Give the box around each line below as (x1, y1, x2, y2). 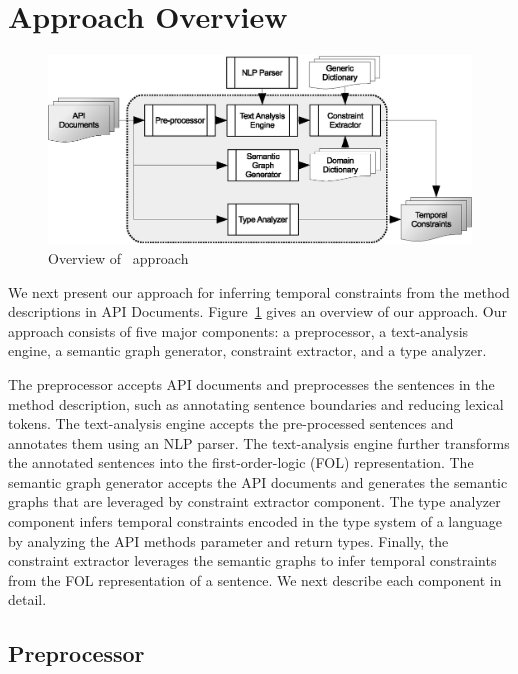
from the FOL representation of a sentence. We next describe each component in (8, 569, 502, 590)
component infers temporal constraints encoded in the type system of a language (8, 511, 502, 532)
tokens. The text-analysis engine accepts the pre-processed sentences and (8, 413, 454, 434)
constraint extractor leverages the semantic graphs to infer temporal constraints (8, 550, 497, 571)
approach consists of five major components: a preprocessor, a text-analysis (8, 320, 469, 341)
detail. (8, 589, 47, 610)
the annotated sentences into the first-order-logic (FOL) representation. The (8, 452, 474, 473)
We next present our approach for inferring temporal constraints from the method (8, 281, 510, 302)
